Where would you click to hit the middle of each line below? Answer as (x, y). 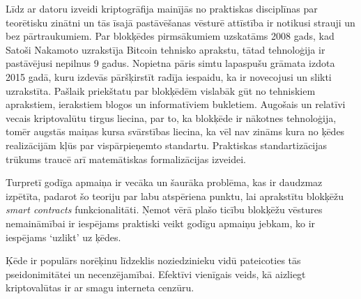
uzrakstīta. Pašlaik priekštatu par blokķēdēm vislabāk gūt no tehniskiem (161, 90)
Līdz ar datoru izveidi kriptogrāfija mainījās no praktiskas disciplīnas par (162, 8)
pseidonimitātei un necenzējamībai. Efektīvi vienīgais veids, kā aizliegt (156, 274)
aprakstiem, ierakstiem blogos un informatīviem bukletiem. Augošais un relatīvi (176, 104)
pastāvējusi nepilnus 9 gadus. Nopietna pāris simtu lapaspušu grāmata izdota (170, 63)
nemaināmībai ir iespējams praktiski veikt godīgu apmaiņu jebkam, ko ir (161, 223)
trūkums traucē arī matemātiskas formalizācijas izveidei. (126, 159)
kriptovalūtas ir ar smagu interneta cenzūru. (100, 287)
